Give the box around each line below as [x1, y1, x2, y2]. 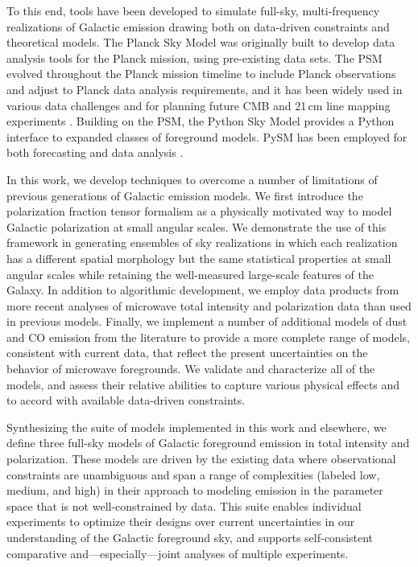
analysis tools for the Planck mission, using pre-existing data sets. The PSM [6, 49, 383, 66]
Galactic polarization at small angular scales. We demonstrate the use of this [6, 218, 387, 235]
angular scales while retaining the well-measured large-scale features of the [6, 265, 374, 282]
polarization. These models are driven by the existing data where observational [6, 450, 396, 467]
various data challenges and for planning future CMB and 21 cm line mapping [6, 97, 391, 113]
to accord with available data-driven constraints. [6, 392, 246, 409]
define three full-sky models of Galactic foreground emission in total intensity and [6, 434, 410, 451]
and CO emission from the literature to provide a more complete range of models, [6, 328, 410, 345]
